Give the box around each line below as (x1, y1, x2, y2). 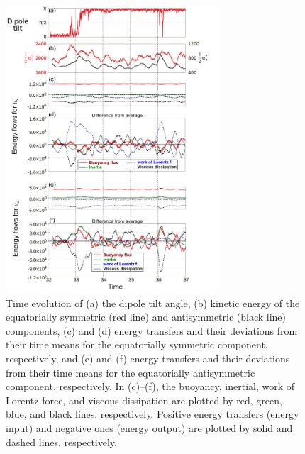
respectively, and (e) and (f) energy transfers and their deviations (6, 351, 290, 366)
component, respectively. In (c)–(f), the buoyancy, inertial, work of (6, 379, 295, 394)
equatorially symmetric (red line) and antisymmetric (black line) (6, 309, 287, 324)
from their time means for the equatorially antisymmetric (6, 365, 255, 380)
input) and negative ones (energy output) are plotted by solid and (6, 421, 293, 436)
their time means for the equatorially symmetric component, (6, 337, 268, 352)
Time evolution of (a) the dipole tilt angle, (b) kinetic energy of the (6, 295, 300, 310)
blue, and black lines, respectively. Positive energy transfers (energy (6, 406, 299, 421)
